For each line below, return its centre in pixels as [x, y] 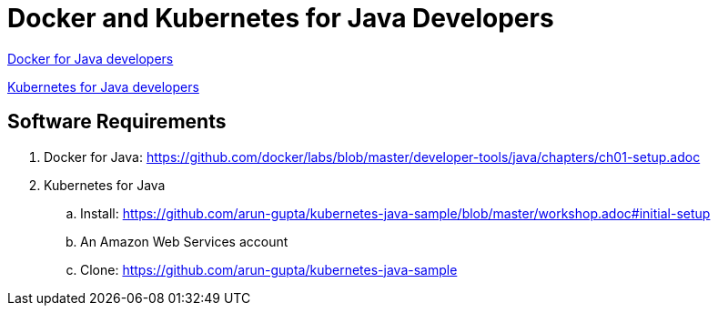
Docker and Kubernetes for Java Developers [281, 18]
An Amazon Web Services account [184, 241]
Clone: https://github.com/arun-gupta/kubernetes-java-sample [269, 269]
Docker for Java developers [91, 58]
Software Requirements [117, 122]
